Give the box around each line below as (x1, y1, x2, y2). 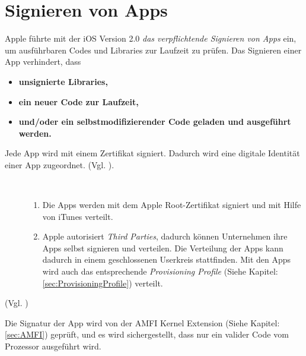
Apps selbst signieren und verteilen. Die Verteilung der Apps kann (42, 241, 283, 254)
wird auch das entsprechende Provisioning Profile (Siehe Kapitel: (42, 265, 278, 278)
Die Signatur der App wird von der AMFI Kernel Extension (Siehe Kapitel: (5, 316, 280, 329)
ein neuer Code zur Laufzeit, (18, 95, 139, 108)
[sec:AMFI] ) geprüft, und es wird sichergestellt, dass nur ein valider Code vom (5, 328, 289, 341)
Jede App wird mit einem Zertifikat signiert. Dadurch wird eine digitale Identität (5, 147, 300, 159)
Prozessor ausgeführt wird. (5, 340, 101, 352)
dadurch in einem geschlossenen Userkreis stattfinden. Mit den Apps (42, 253, 291, 266)
